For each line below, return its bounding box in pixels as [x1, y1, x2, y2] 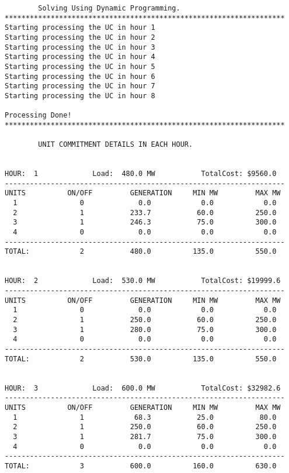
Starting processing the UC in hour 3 [5, 43, 155, 51]
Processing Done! [5, 111, 72, 120]
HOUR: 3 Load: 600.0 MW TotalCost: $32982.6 [5, 384, 281, 392]
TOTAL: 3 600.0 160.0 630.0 [5, 461, 277, 470]
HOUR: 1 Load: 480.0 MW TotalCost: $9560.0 [5, 170, 277, 178]
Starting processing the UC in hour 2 [5, 33, 155, 42]
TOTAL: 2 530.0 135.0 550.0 [5, 354, 277, 363]
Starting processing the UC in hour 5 [5, 62, 155, 71]
